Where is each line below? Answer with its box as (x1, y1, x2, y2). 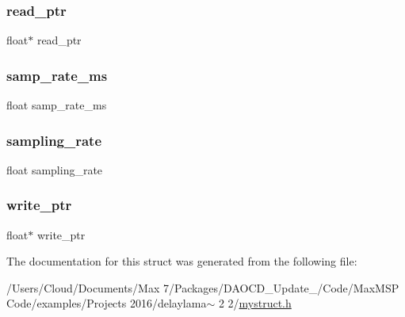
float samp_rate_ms (6, 97, 107, 113)
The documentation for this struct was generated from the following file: (6, 253, 357, 269)
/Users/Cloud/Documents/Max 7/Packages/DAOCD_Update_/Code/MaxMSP (6, 279, 399, 296)
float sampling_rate (6, 161, 103, 178)
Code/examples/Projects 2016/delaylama (6, 295, 207, 311)
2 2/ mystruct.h (218, 295, 292, 311)
